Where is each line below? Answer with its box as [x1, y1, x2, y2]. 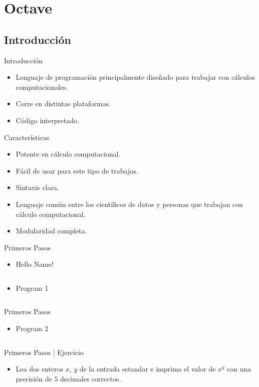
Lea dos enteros [15, 364, 63, 374]
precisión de [15, 373, 52, 384]
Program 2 [15, 323, 48, 334]
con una [227, 364, 252, 374]
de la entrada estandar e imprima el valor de [79, 364, 216, 374]
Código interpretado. [15, 115, 79, 125]
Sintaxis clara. [15, 182, 59, 193]
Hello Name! [15, 259, 54, 269]
